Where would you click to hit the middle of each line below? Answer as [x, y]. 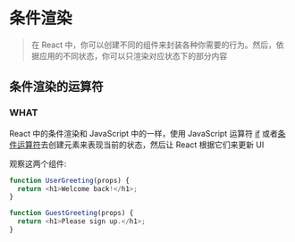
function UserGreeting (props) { [69, 180]
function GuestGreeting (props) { [72, 213]
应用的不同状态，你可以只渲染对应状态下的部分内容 [133, 55]
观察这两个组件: [38, 163]
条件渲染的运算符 [56, 87]
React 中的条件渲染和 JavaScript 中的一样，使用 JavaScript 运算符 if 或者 [144, 133]
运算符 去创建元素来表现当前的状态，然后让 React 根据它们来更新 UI [140, 145]
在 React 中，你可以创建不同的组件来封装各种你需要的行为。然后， [154, 45]
